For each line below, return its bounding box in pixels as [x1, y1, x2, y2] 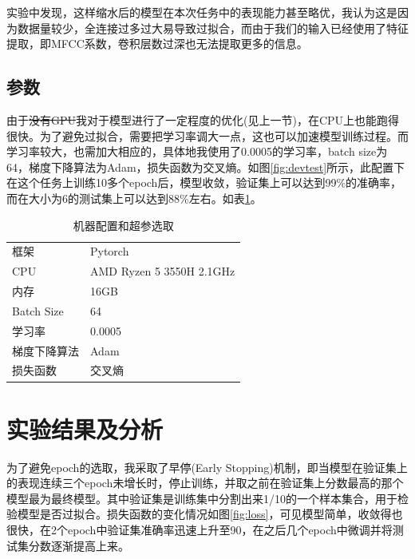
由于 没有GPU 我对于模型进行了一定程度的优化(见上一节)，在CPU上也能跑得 [6, 111, 400, 128]
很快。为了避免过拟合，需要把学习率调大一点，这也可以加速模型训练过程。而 [6, 127, 409, 144]
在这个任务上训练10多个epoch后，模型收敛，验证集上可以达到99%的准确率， [6, 174, 402, 191]
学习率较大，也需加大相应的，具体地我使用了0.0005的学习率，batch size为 [6, 143, 388, 160]
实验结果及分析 [6, 412, 164, 445]
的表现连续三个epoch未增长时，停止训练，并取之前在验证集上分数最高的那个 [6, 474, 404, 491]
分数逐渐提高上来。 [28, 537, 129, 553]
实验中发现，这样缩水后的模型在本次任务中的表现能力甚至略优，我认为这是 [6, 4, 397, 20]
